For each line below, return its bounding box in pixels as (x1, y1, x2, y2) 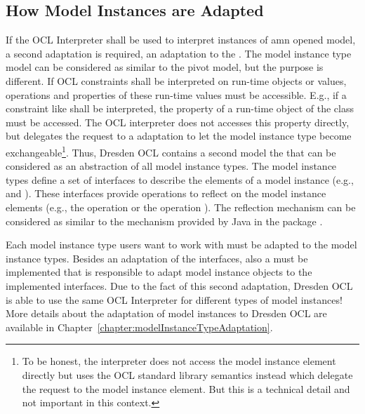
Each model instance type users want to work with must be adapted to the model (6, 237, 357, 252)
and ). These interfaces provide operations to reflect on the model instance (6, 186, 326, 201)
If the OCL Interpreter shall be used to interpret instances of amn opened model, (6, 32, 356, 47)
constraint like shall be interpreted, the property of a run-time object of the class (6, 101, 354, 116)
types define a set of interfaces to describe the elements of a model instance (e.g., (6, 172, 354, 187)
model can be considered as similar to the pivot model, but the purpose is (6, 60, 324, 74)
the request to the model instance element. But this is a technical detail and (22, 381, 350, 396)
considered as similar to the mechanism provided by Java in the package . (6, 213, 323, 228)
